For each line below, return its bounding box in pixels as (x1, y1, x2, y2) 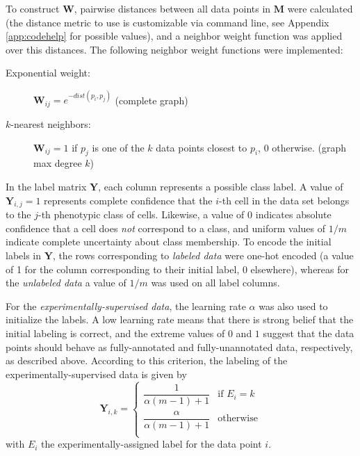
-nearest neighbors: (10, 116, 91, 131)
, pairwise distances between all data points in (74, 1, 271, 15)
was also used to (259, 298, 328, 313)
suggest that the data (263, 326, 354, 341)
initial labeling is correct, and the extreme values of (6, 326, 225, 341)
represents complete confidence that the (44, 193, 213, 207)
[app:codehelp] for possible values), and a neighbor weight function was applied (6, 28, 343, 43)
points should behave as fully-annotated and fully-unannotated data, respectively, (6, 339, 353, 354)
